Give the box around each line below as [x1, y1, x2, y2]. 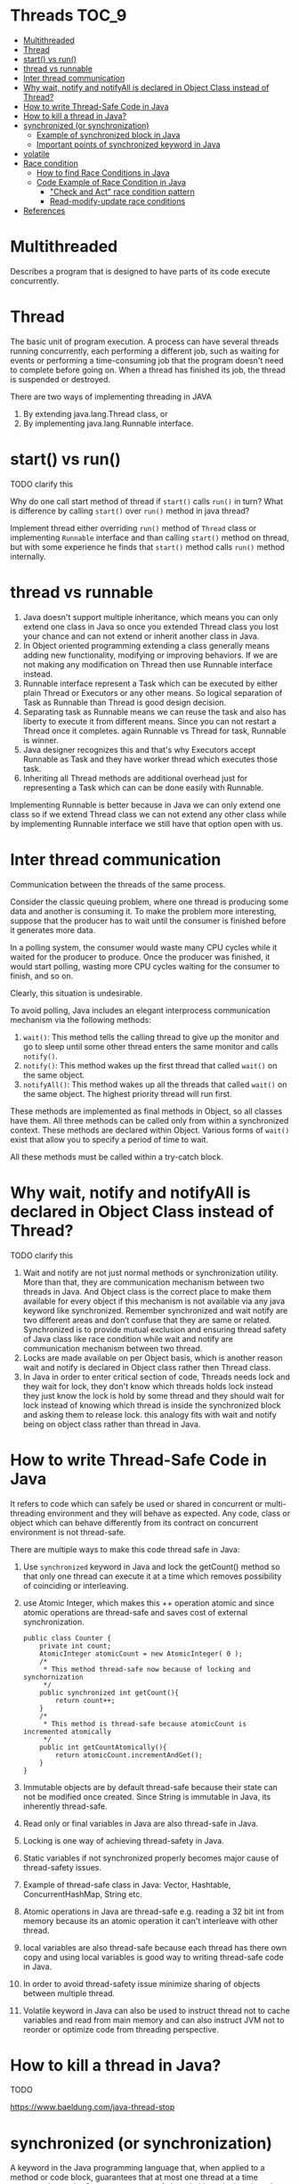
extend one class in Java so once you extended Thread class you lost [22, 621, 279, 632]
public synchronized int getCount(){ [39, 1688, 179, 1697]
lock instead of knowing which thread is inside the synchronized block [22, 1400, 281, 1411]
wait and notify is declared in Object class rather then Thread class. [22, 1362, 271, 1372]
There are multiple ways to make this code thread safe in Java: [10, 1543, 240, 1555]
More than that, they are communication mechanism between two [22, 1276, 265, 1288]
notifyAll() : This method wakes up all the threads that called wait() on [22, 1079, 287, 1090]
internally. [10, 551, 47, 561]
